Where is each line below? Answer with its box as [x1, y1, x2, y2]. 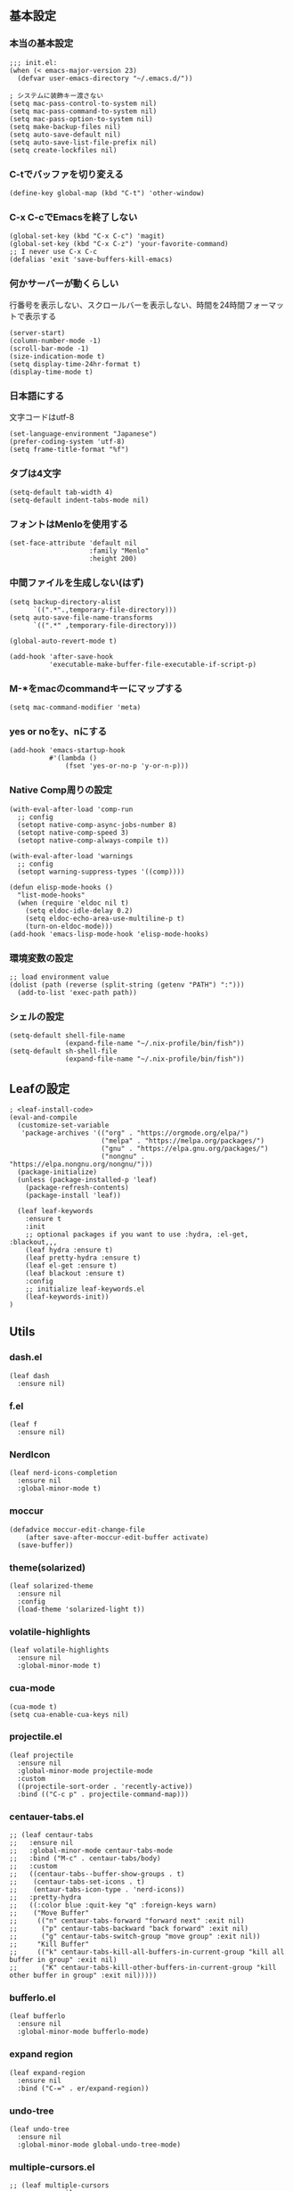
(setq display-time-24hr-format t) [9, 359, 142, 368]
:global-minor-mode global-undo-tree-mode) [17, 2140, 181, 2150]
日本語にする [9, 390, 65, 402]
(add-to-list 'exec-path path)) [17, 988, 138, 997]
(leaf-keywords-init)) [25, 1292, 110, 1301]
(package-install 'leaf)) [25, 1191, 122, 1201]
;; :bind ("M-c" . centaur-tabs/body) [9, 1854, 162, 1863]
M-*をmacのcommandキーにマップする [9, 682, 183, 694]
